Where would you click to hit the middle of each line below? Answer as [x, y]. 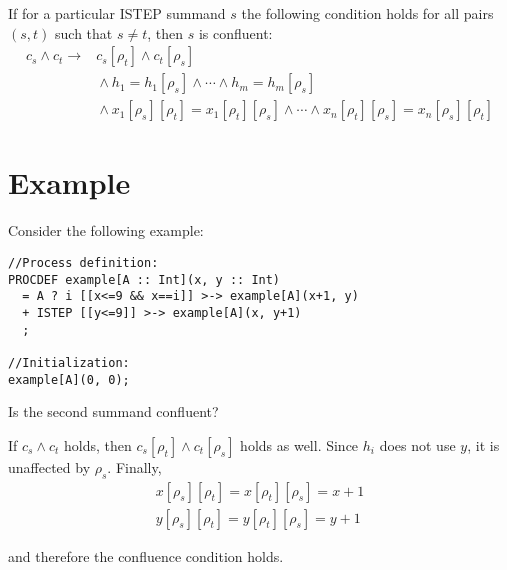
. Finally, [134, 466]
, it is [483, 444]
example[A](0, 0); [69, 379]
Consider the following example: [106, 230]
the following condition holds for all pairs [367, 13]
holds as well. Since [299, 444]
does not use [417, 444]
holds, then [98, 444]
